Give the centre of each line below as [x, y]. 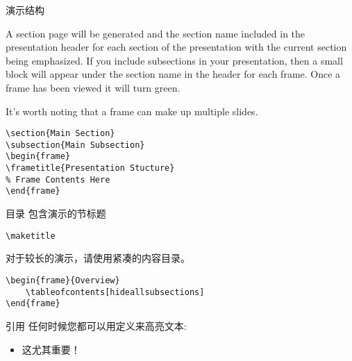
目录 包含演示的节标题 [56, 213]
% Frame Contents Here [58, 179]
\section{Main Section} [60, 134]
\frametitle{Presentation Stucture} [90, 168]
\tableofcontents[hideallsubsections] [115, 292]
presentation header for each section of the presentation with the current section [176, 47]
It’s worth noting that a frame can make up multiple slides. [132, 111]
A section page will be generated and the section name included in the [156, 33]
